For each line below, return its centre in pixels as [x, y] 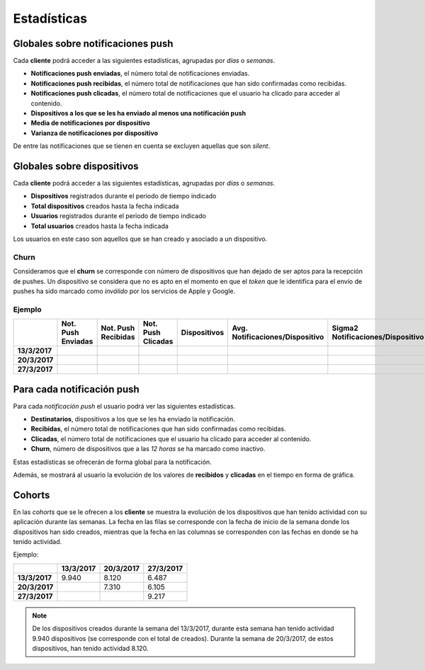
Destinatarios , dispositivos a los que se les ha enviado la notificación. [133, 419]
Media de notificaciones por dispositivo [90, 123]
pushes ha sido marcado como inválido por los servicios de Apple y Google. [124, 291]
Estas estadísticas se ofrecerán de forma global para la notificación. [112, 462]
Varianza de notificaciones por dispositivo [95, 133]
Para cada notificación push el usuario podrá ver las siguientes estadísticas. [124, 406]
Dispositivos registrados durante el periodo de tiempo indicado [124, 196]
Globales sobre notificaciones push [93, 44]
